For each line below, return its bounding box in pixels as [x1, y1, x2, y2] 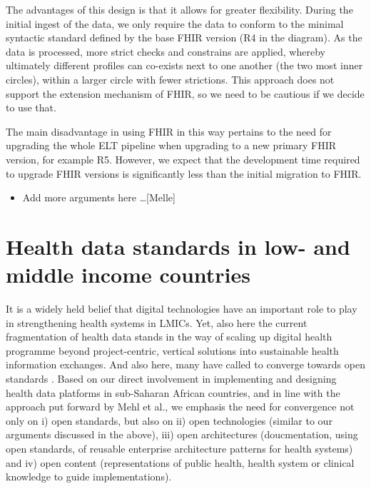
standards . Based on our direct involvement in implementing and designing [6, 371, 337, 385]
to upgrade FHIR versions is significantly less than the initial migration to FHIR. [6, 166, 362, 181]
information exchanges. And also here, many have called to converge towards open [6, 357, 365, 372]
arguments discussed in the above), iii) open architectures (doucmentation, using [6, 427, 358, 442]
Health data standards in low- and [6, 231, 350, 261]
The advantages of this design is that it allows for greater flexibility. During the [6, 2, 353, 16]
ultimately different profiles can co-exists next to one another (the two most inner [6, 58, 363, 73]
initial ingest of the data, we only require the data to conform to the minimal [6, 16, 344, 31]
